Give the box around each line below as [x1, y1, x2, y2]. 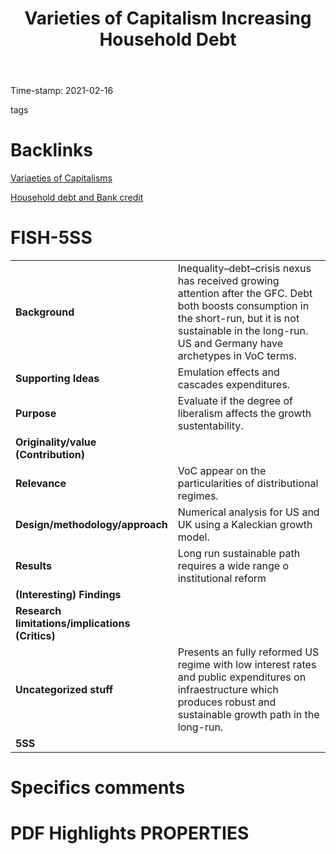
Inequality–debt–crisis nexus [177, 262, 312, 276]
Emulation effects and [177, 365, 280, 379]
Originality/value [15, 435, 97, 449]
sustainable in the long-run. [177, 324, 309, 338]
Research [15, 604, 62, 618]
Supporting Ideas [15, 372, 100, 386]
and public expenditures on [177, 670, 307, 684]
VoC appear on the [177, 464, 267, 478]
